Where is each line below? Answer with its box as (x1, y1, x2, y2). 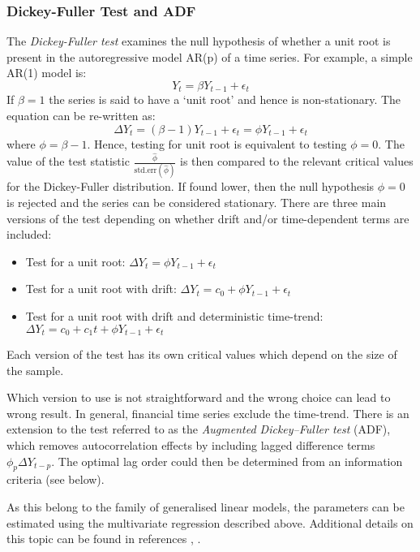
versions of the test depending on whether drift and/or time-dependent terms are (6, 209, 409, 226)
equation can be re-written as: (6, 107, 156, 124)
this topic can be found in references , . (6, 530, 201, 547)
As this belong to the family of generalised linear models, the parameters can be (6, 498, 405, 515)
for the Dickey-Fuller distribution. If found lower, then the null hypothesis (6, 178, 375, 195)
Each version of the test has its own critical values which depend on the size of (6, 346, 397, 363)
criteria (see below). (6, 471, 105, 488)
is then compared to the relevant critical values (180, 153, 414, 170)
